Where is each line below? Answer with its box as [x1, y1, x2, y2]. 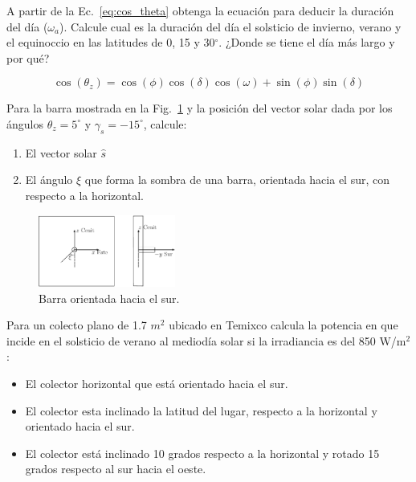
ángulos [6, 115, 43, 132]
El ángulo [25, 171, 73, 188]
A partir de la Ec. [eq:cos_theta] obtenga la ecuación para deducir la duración [6, 2, 394, 18]
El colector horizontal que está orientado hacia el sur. [25, 374, 288, 391]
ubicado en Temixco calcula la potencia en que [169, 317, 398, 333]
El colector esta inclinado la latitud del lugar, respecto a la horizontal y [25, 402, 377, 419]
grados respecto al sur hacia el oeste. [25, 460, 206, 477]
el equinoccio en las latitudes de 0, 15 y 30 [6, 34, 215, 51]
